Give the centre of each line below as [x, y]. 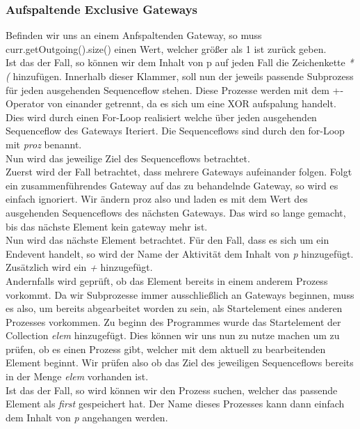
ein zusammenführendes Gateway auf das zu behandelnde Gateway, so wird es [172, 185]
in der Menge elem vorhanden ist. [77, 376]
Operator [25, 103]
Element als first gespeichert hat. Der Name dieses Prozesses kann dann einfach [175, 404]
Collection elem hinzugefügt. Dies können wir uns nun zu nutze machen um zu [173, 335]
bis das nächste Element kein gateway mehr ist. [107, 226]
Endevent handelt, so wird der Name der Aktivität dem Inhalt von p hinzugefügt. [180, 253]
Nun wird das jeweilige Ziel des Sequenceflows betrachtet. [128, 158]
